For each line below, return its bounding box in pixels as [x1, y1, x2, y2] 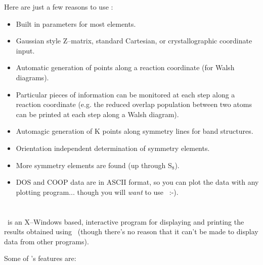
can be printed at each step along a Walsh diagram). [16, 109, 179, 119]
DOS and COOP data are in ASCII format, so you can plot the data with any [16, 177, 259, 187]
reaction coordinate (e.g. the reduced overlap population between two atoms [16, 99, 252, 110]
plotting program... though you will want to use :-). [16, 186, 179, 197]
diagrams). [16, 72, 49, 82]
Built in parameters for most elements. [16, 18, 136, 29]
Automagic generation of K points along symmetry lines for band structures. [16, 126, 253, 136]
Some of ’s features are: [4, 253, 76, 263]
